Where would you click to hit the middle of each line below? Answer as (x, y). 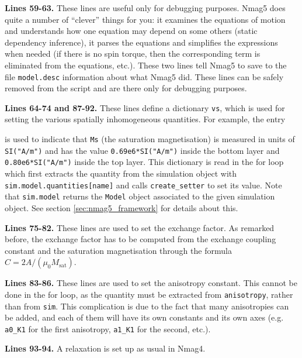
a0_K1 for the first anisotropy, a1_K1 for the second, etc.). (108, 328)
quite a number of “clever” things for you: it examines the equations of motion (145, 19)
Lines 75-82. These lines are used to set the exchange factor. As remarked (140, 227)
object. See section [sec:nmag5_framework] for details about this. (122, 207)
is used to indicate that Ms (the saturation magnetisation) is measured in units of (150, 139)
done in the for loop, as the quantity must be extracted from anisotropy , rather (149, 294)
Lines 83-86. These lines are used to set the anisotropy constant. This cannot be (151, 283)
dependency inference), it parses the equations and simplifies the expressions (141, 42)
